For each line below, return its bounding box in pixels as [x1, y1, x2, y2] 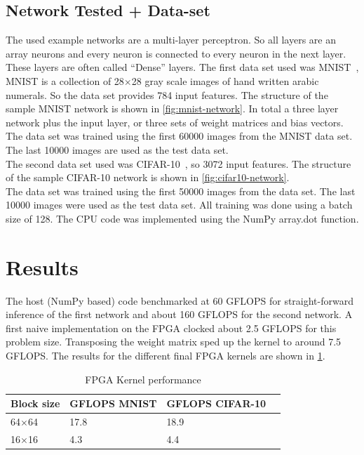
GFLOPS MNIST [69, 396, 157, 411]
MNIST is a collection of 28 [6, 73, 124, 88]
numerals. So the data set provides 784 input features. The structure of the [6, 87, 328, 102]
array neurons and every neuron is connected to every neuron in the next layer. [6, 46, 346, 60]
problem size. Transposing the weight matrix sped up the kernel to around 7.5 [6, 334, 342, 349]
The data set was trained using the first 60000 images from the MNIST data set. [6, 128, 353, 143]
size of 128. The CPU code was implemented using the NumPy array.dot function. [6, 211, 359, 225]
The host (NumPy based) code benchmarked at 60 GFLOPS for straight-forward [6, 293, 353, 308]
